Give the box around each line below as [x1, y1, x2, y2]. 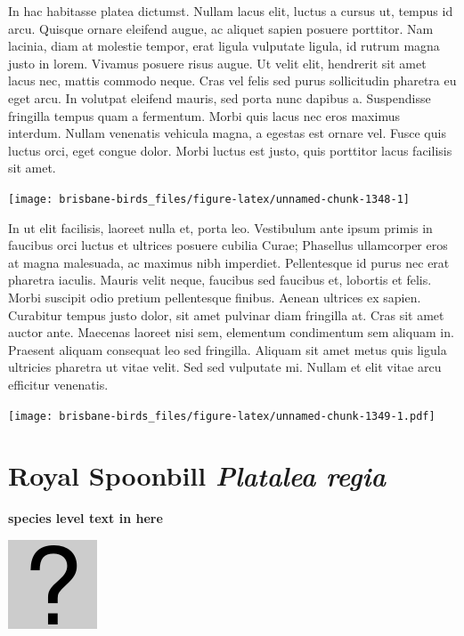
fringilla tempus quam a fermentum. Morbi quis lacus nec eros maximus [8, 106, 400, 125]
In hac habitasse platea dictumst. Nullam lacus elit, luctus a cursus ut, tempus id [8, 2, 453, 20]
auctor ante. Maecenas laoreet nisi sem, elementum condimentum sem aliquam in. [8, 323, 454, 342]
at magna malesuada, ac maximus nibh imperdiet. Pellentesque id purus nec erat [8, 253, 450, 271]
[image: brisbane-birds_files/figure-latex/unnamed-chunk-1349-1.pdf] [8, 409, 436, 423]
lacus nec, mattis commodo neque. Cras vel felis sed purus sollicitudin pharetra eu [8, 71, 457, 90]
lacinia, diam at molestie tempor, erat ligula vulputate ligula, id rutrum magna [8, 36, 440, 55]
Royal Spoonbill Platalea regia [8, 457, 386, 495]
